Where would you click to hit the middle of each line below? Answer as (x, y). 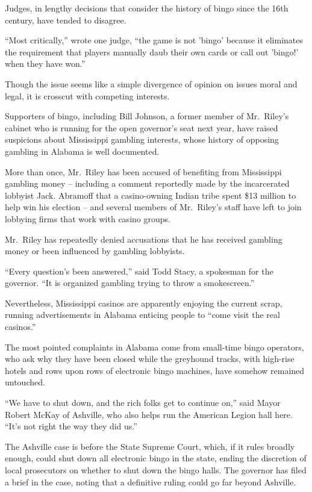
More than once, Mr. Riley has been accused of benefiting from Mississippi (143, 171)
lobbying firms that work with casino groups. (88, 218)
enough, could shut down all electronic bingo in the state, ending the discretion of (156, 458)
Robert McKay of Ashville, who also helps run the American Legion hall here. (149, 414)
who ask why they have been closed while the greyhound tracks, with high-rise (150, 359)
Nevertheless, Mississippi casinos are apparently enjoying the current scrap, (144, 303)
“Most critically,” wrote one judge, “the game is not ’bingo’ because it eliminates (154, 40)
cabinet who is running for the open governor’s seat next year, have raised (142, 127)
